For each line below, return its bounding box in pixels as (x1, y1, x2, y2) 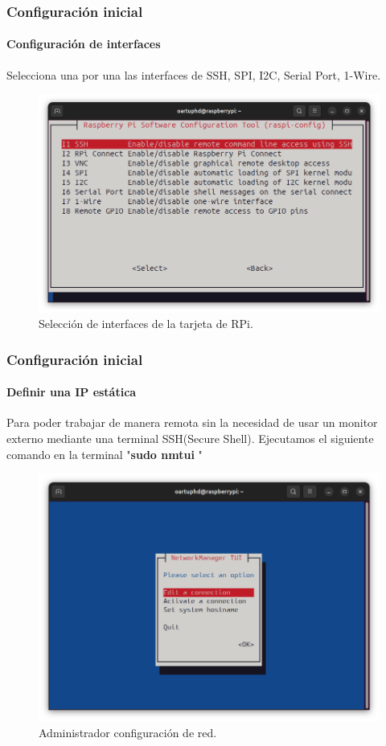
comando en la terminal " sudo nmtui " (6, 445, 203, 462)
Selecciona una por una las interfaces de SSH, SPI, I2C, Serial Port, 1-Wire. (6, 66, 381, 83)
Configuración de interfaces (6, 35, 161, 52)
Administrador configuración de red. (39, 723, 217, 740)
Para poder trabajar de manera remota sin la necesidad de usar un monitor (6, 414, 378, 431)
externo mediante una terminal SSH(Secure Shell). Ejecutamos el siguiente (6, 429, 374, 446)
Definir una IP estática (6, 383, 137, 400)
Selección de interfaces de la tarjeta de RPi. (39, 315, 253, 332)
